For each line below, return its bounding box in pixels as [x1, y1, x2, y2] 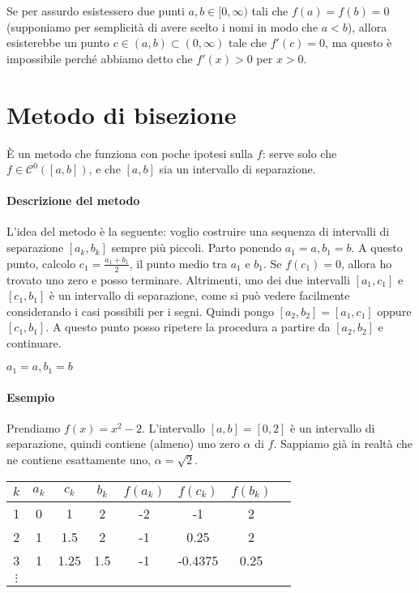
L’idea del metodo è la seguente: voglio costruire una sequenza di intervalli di [6, 223, 390, 240]
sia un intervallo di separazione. [159, 160, 316, 177]
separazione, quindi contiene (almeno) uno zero [6, 435, 240, 452]
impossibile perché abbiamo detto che [6, 49, 193, 66]
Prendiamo [6, 419, 61, 436]
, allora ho [341, 254, 392, 271]
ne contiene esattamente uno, [6, 450, 152, 467]
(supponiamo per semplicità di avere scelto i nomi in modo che [6, 18, 319, 35]
